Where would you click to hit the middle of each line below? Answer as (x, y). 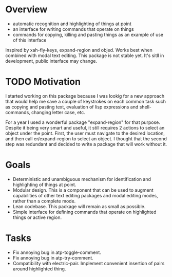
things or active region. (37, 217)
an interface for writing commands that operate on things (73, 29)
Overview (26, 10)
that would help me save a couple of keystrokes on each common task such (85, 101)
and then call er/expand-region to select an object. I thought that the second (86, 138)
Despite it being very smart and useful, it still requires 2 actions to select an (85, 127)
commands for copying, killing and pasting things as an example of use (88, 34)
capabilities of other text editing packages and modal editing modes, (85, 195)
